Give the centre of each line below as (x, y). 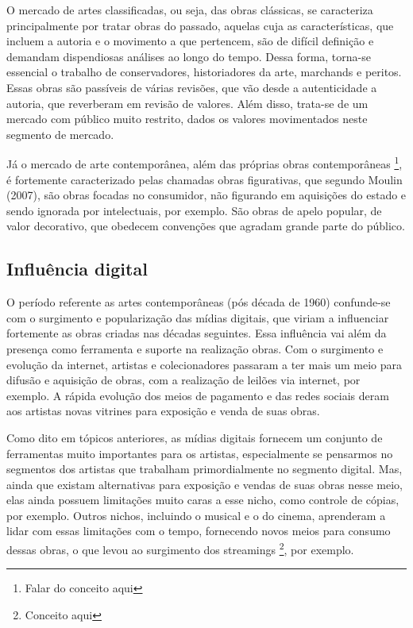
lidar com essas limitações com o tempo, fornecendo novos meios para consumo (199, 531)
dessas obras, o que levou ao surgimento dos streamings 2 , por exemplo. (180, 548)
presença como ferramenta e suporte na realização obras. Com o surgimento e (195, 348)
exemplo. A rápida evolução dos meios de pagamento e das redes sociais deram (198, 395)
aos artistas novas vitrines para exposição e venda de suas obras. (163, 411)
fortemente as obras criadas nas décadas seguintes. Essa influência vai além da (197, 333)
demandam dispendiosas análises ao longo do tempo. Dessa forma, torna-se (189, 56)
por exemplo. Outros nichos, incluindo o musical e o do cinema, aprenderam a (196, 515)
